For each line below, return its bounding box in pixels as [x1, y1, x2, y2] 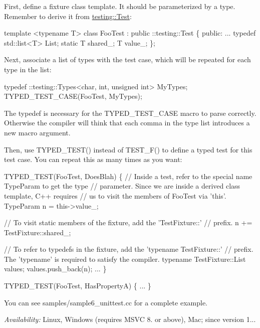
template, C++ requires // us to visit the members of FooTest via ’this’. [4, 190, 226, 201]
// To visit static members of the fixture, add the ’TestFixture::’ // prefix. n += [4, 217, 252, 228]
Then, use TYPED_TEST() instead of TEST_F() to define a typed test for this [4, 144, 252, 154]
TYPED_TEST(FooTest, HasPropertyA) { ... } [4, 280, 151, 291]
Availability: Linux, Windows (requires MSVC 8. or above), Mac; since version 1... [4, 314, 256, 324]
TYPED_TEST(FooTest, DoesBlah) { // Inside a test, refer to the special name [4, 171, 252, 181]
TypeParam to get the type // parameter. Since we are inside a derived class [4, 181, 240, 191]
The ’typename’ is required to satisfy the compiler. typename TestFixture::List [4, 253, 246, 264]
